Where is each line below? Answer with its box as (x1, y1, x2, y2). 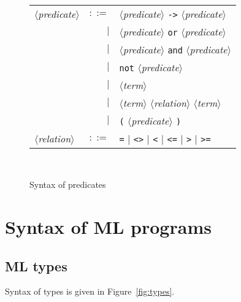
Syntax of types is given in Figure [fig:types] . (5, 285, 175, 298)
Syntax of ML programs (5, 214, 212, 239)
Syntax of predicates (29, 178, 106, 191)
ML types (5, 256, 67, 275)
